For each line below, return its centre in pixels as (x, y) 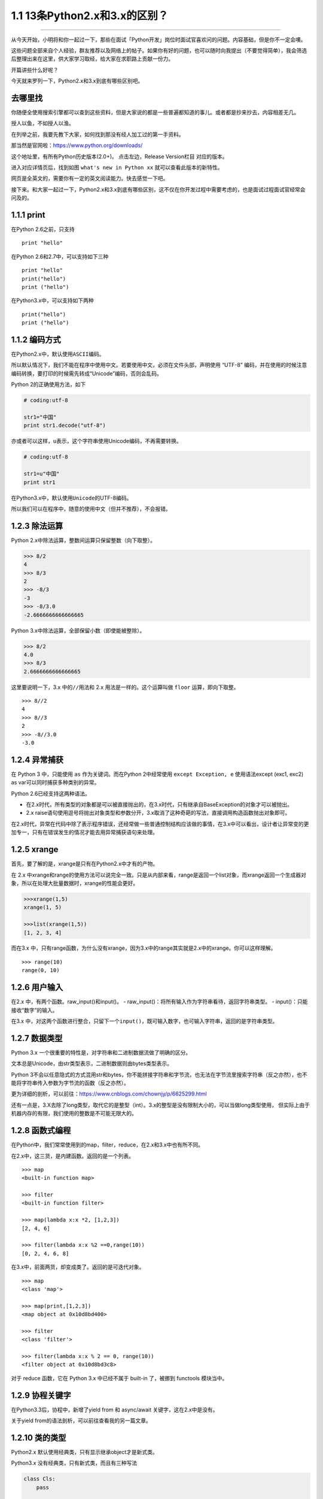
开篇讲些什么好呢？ (35, 70)
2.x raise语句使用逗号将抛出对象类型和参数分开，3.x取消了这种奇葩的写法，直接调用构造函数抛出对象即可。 (158, 813)
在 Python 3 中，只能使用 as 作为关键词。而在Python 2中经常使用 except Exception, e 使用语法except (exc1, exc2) (157, 774)
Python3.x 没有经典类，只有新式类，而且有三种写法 (74, 1463)
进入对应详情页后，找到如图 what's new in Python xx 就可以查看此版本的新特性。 (117, 167)
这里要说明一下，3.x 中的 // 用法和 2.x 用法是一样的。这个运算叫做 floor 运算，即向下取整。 (125, 687)
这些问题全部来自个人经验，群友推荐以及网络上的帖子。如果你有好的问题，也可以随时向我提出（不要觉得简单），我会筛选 (159, 50)
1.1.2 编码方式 (36, 340)
